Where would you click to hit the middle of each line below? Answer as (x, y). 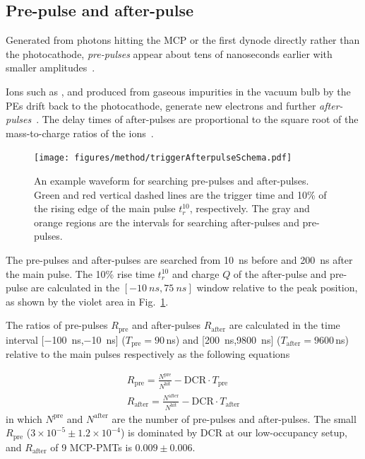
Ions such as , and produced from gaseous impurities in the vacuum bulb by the (178, 91)
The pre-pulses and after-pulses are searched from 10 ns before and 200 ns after (179, 259)
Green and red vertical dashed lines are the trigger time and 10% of (180, 194)
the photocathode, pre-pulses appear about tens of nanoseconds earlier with (169, 53)
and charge (196, 273)
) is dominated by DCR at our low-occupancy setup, (234, 432)
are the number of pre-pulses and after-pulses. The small (234, 418)
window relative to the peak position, (277, 287)
